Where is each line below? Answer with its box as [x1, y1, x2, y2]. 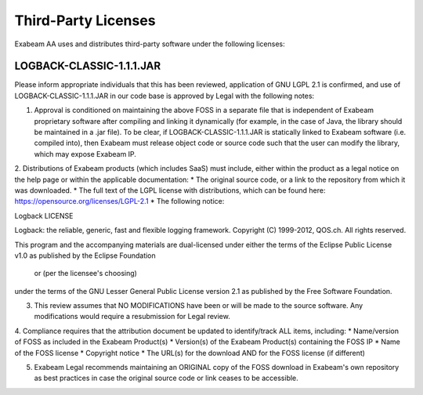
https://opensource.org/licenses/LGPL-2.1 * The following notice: [14, 197, 225, 206]
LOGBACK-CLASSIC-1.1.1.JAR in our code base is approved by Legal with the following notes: [14, 91, 315, 100]
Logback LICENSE [14, 211, 74, 220]
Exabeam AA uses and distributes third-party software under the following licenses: [14, 39, 285, 49]
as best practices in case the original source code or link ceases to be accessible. [34, 373, 299, 383]
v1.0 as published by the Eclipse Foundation [14, 251, 156, 260]
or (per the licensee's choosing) [34, 269, 137, 278]
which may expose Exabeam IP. [34, 149, 137, 158]
